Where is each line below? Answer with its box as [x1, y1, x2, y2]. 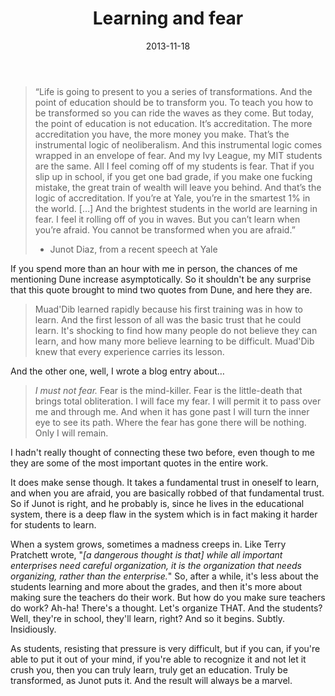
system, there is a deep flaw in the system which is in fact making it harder [10, 508, 318, 520]
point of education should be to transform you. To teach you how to [34, 96, 314, 108]
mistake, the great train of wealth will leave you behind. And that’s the [34, 181, 322, 193]
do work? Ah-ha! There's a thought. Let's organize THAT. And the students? [10, 602, 323, 614]
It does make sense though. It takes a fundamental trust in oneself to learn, [10, 476, 320, 488]
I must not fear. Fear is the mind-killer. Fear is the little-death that [34, 384, 303, 396]
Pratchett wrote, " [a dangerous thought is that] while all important [10, 548, 283, 561]
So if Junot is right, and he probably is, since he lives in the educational [10, 497, 305, 509]
